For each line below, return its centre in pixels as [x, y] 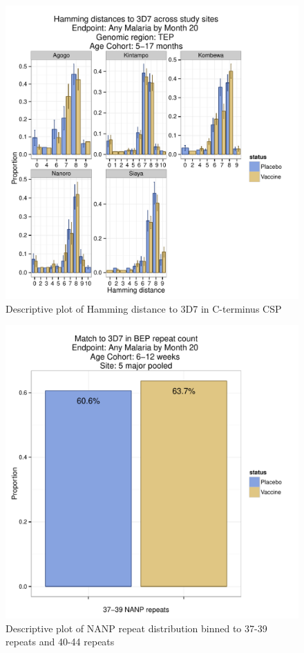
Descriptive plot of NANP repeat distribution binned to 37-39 [136, 628]
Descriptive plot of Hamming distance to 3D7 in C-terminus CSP [144, 308]
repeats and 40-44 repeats [60, 642]
